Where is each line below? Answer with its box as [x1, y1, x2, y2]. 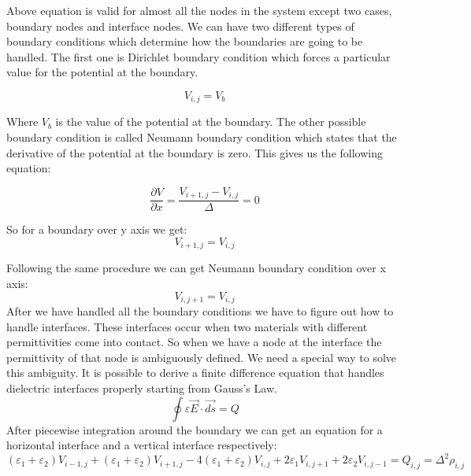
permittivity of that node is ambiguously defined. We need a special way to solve [6, 349, 397, 365]
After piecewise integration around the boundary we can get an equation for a [6, 421, 383, 437]
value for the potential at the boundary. [6, 64, 198, 80]
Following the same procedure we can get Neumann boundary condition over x [6, 260, 386, 276]
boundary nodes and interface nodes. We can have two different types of [6, 17, 354, 34]
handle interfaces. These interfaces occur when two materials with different [6, 318, 368, 334]
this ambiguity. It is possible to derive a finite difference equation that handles [6, 364, 384, 381]
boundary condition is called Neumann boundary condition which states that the [6, 129, 397, 146]
